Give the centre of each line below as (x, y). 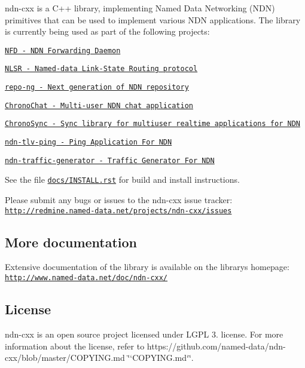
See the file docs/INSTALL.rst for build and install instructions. (122, 180)
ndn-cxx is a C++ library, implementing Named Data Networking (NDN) (140, 8)
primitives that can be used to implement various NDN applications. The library (153, 19)
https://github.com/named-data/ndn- (216, 346)
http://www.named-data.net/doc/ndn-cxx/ (86, 278)
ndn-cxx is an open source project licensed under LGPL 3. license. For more (144, 334)
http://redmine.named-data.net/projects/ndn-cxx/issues (118, 211)
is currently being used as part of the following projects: (107, 31)
